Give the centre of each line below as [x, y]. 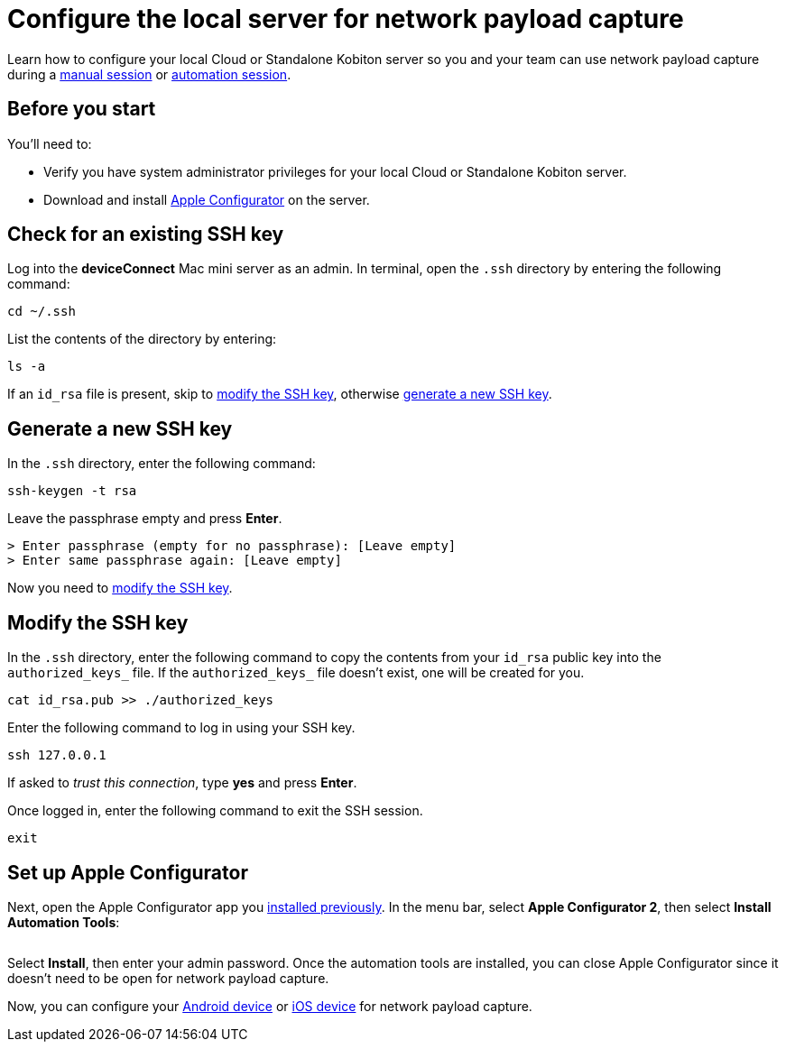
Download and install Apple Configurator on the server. [207, 199]
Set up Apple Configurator [128, 872]
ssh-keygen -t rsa [72, 491]
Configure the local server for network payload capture [346, 19]
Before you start [82, 109]
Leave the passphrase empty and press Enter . [145, 519]
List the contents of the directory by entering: [142, 339]
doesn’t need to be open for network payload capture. [168, 978]
